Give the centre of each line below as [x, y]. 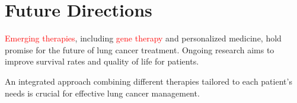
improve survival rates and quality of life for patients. [102, 61]
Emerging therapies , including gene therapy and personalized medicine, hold [143, 38]
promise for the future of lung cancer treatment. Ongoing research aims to [140, 49]
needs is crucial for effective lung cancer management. [102, 93]
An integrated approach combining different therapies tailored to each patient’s [148, 81]
